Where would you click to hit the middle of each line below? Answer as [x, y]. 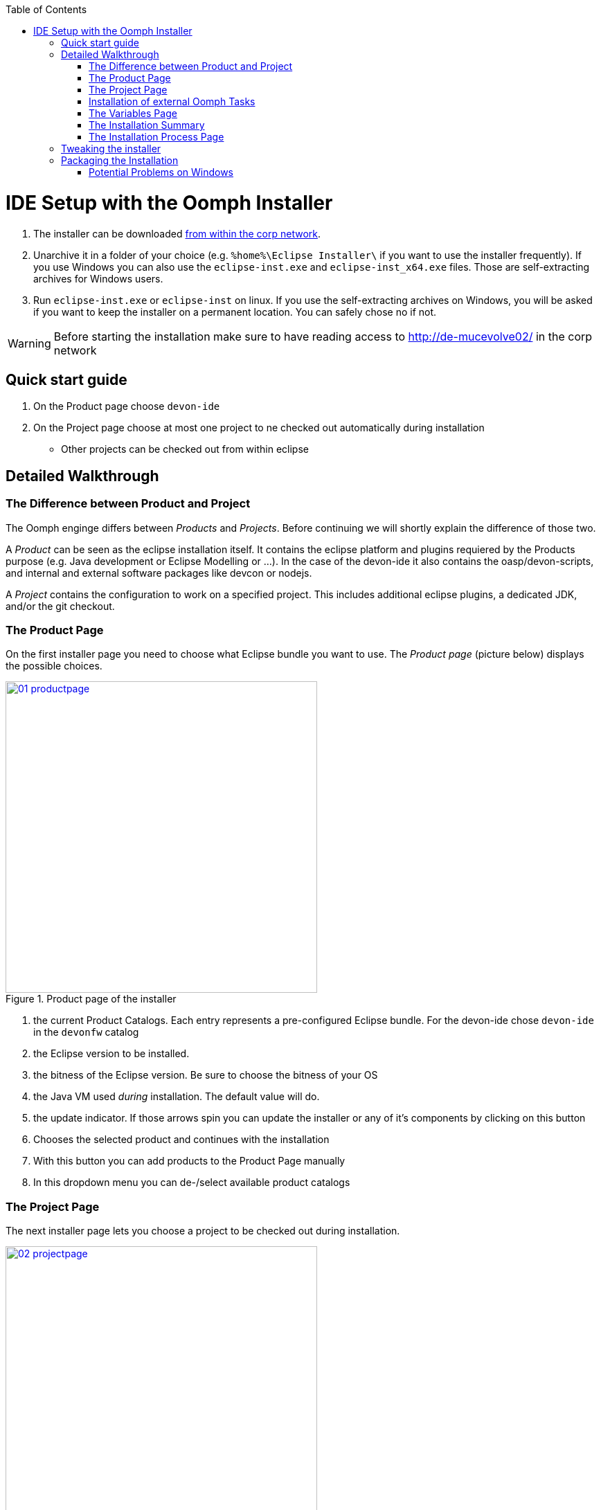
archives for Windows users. [98, 278]
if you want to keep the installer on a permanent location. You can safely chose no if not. [235, 312]
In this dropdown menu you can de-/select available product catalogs [192, 1183]
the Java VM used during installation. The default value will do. [177, 1097]
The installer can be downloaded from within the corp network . [177, 233]
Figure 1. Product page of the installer [91, 999]
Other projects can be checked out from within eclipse [185, 449]
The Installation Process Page [156, 137]
